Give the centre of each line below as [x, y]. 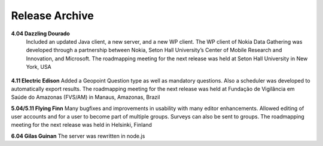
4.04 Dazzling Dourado [40, 34]
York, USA [39, 67]
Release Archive [52, 16]
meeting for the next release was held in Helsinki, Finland [82, 125]
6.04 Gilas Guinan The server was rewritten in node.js [78, 136]
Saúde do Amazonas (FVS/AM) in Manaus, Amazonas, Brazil [86, 97]
